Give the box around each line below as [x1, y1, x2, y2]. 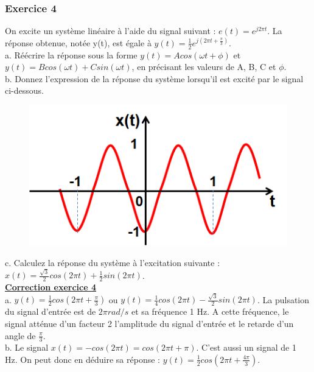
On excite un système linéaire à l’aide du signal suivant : [5, 24, 216, 37]
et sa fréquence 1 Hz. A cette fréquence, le [131, 305, 289, 318]
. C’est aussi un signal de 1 [196, 341, 296, 354]
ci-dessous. [5, 84, 44, 97]
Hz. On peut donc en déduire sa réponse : [5, 353, 160, 365]
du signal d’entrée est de [5, 305, 96, 318]
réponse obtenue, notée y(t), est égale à [5, 36, 152, 49]
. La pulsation [257, 293, 310, 306]
